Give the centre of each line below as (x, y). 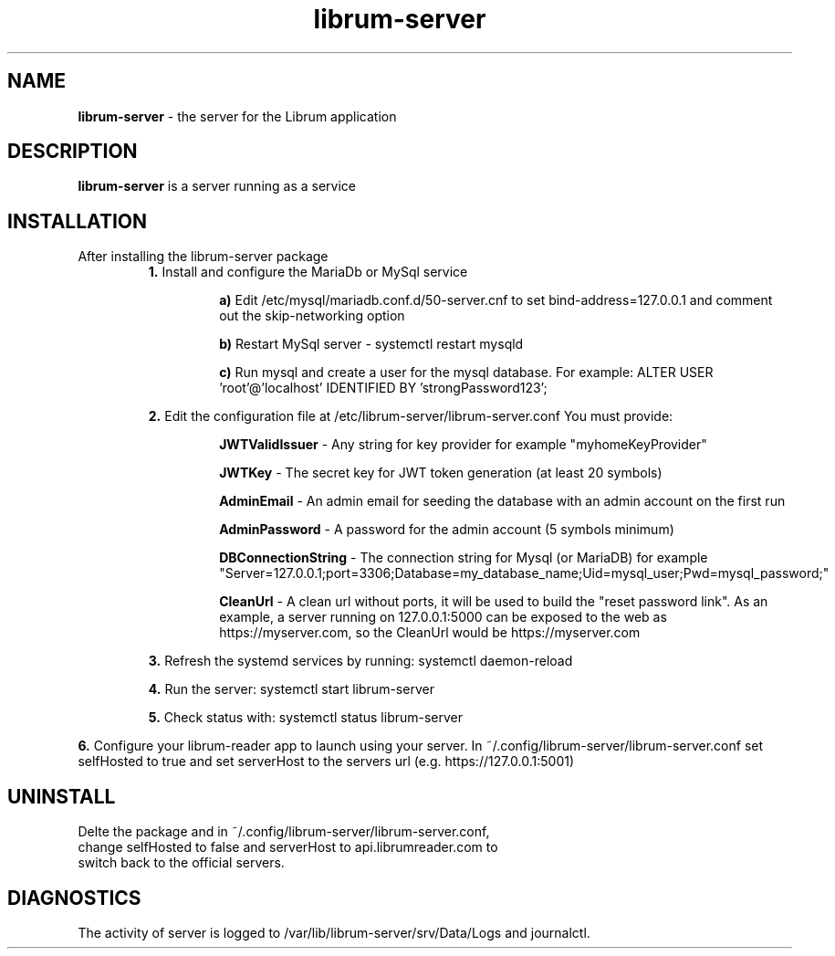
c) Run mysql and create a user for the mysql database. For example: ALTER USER (466, 373)
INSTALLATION (77, 221)
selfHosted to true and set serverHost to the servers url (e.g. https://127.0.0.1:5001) (326, 762)
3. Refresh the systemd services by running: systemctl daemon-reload (360, 661)
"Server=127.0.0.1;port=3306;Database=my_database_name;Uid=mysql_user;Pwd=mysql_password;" (524, 573)
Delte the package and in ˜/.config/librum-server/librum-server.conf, (284, 832)
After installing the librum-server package (203, 257)
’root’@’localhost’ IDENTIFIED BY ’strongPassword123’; (383, 388)
